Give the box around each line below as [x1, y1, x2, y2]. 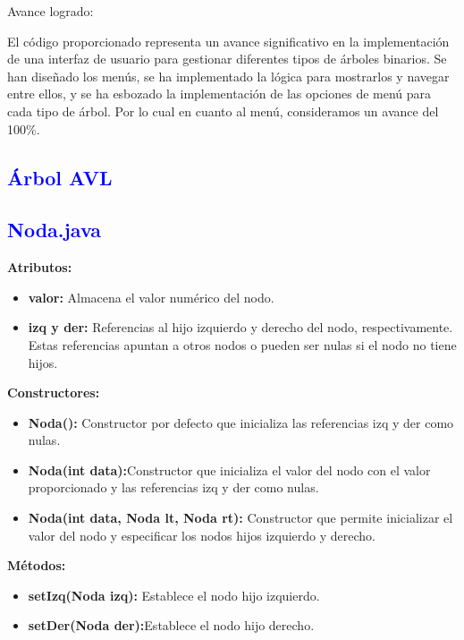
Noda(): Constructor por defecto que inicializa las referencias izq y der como [28, 413, 454, 431]
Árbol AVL [7, 163, 113, 191]
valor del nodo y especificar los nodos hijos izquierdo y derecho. [28, 525, 375, 544]
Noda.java [7, 216, 102, 243]
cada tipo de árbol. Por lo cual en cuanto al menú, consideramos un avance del [7, 101, 439, 120]
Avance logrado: [7, 2, 94, 20]
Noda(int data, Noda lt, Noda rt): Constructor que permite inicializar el [28, 508, 453, 527]
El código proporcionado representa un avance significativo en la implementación [7, 31, 450, 50]
